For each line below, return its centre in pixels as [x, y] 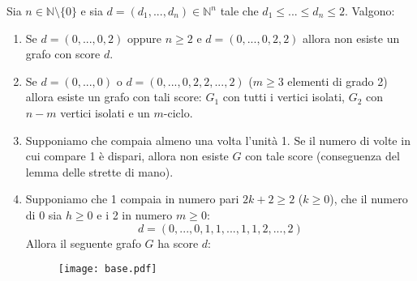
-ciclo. [178, 112]
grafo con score [63, 54]
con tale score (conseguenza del [322, 156]
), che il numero [369, 199]
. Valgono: [370, 11]
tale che [239, 11]
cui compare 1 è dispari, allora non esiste [127, 156]
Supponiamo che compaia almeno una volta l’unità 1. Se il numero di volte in [218, 140]
